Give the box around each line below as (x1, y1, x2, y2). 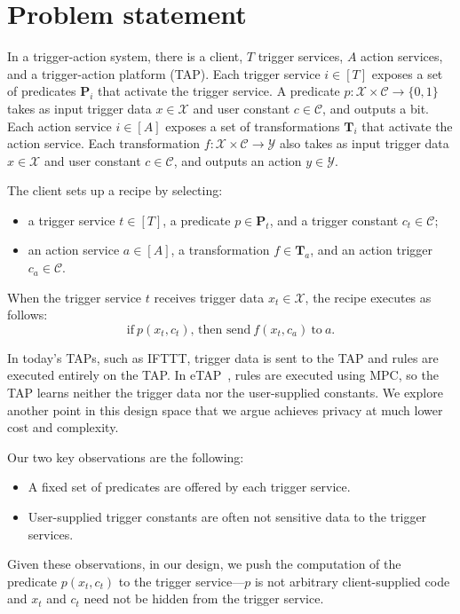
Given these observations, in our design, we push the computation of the (7, 555, 401, 573)
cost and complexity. (7, 418, 119, 437)
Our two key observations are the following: (7, 447, 244, 466)
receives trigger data (154, 287, 265, 306)
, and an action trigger (310, 240, 433, 259)
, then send (190, 323, 251, 336)
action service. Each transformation (7, 134, 201, 153)
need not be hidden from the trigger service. (83, 589, 324, 608)
